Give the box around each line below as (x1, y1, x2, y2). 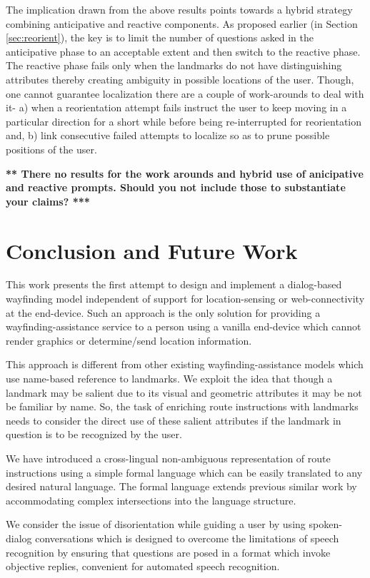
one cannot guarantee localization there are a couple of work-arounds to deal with (6, 86, 364, 101)
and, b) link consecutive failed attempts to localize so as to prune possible (6, 128, 330, 143)
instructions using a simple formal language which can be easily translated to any (6, 465, 363, 480)
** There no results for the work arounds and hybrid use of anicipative (6, 166, 364, 181)
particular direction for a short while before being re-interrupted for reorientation (6, 113, 362, 128)
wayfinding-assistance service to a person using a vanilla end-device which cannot (6, 319, 361, 334)
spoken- (309, 517, 342, 532)
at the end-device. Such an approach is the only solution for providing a (6, 305, 321, 320)
